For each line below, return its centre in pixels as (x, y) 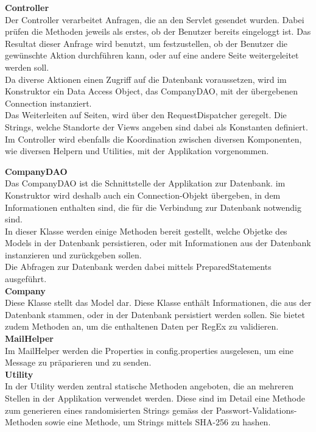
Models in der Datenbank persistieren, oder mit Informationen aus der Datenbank (158, 243)
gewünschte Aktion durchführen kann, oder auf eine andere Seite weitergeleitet (152, 55)
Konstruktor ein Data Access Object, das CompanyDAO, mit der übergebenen (152, 91)
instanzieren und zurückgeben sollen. (73, 254)
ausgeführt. (26, 279)
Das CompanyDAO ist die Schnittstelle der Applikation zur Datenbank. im (145, 183)
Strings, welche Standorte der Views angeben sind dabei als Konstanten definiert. (156, 126)
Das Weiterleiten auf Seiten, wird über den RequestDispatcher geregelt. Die (146, 115)
